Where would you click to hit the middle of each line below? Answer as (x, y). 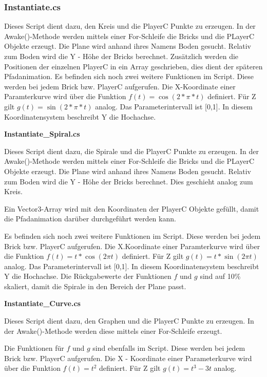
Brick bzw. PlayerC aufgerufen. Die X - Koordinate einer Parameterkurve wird (128, 358)
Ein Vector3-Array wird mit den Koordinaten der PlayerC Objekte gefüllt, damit (132, 208)
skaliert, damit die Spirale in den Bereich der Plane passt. (95, 286)
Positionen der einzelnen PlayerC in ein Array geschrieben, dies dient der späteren (133, 66)
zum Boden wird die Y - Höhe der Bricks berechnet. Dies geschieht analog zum (129, 181)
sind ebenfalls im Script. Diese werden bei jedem (169, 348)
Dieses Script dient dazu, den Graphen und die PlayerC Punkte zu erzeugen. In (129, 321)
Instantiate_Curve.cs (42, 303)
